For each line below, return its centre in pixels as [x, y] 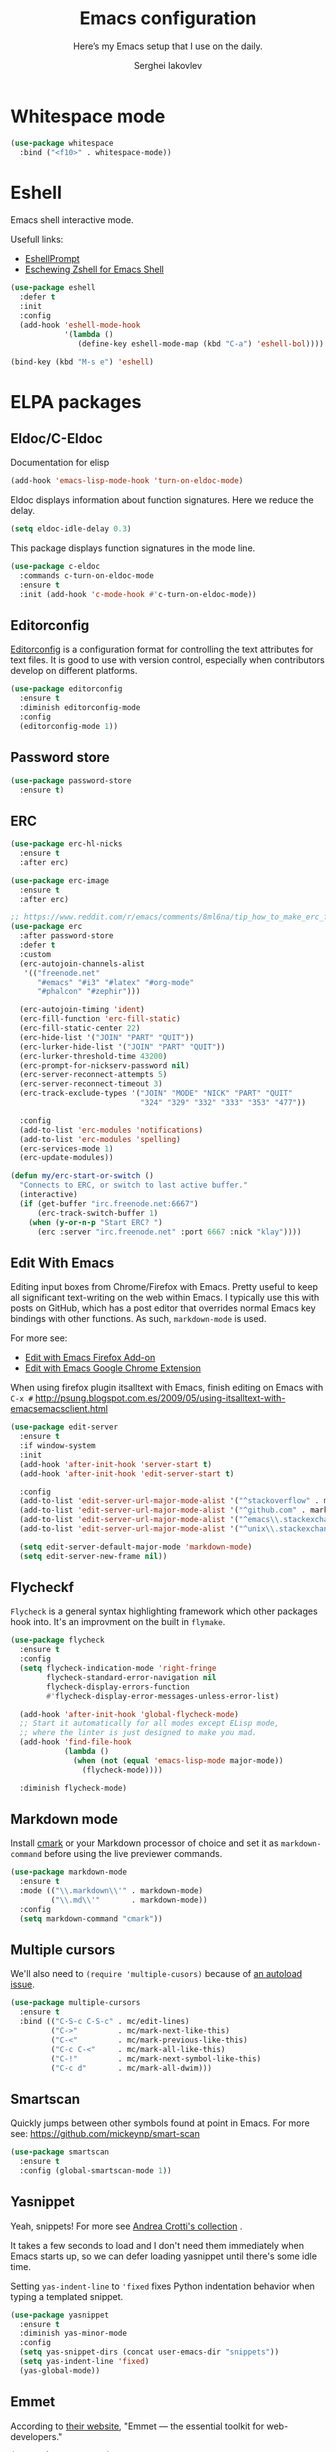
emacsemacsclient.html [59, 1409]
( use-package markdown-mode [69, 1872]
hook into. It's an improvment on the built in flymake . [118, 1622]
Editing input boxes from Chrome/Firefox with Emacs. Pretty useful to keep [164, 1287]
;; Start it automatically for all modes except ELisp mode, [149, 1723]
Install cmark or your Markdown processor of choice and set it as [144, 1843]
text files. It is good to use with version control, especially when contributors [167, 660]
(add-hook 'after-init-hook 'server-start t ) [116, 1464]
